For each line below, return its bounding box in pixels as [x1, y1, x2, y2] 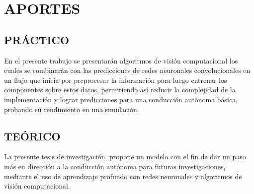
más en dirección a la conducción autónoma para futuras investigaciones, [4, 161, 226, 171]
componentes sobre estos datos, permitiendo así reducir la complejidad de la [4, 84, 236, 95]
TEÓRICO [4, 128, 61, 143]
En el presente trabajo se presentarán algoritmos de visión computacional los [4, 55, 238, 65]
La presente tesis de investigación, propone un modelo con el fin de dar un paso [4, 151, 246, 162]
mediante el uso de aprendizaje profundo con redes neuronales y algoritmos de [4, 171, 242, 181]
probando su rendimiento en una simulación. [4, 104, 139, 114]
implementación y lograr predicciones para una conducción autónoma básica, [4, 94, 238, 104]
